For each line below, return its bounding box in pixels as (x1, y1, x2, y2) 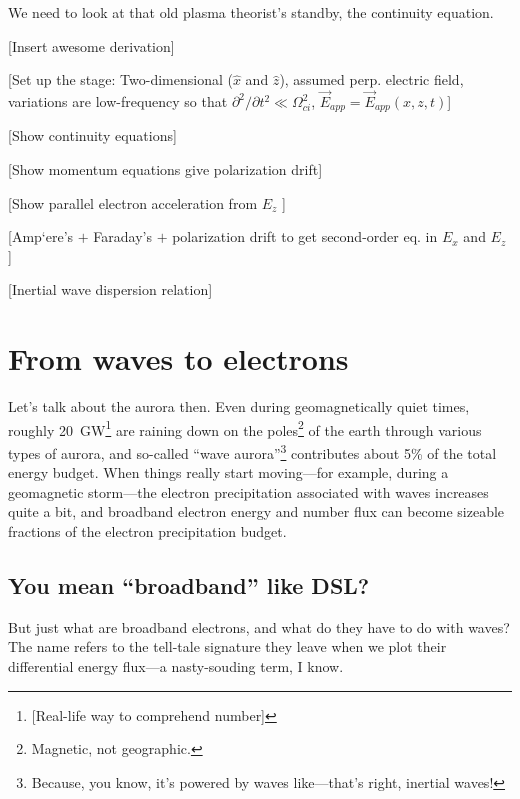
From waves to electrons (8, 338, 349, 379)
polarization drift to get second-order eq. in (172, 226, 438, 247)
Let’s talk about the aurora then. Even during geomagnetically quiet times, (8, 396, 470, 417)
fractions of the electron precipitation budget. (8, 521, 287, 542)
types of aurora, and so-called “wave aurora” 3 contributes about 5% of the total (8, 439, 497, 463)
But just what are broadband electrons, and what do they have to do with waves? (8, 616, 510, 637)
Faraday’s (93, 226, 152, 247)
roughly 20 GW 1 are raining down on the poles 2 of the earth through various (8, 416, 482, 440)
